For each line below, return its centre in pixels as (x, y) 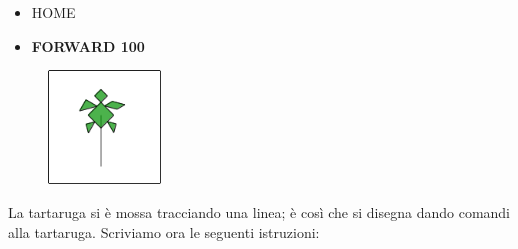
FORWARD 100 (88, 45)
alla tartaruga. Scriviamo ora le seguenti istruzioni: (164, 231)
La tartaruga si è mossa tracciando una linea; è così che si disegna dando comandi (259, 211)
